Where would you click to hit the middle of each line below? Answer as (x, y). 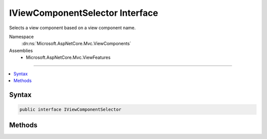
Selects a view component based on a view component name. (72, 28)
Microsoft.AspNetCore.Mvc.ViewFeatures (68, 57)
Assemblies (21, 50)
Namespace (22, 37)
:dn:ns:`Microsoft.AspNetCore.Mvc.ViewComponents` (76, 44)
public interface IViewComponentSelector (70, 109)
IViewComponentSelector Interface (84, 13)
